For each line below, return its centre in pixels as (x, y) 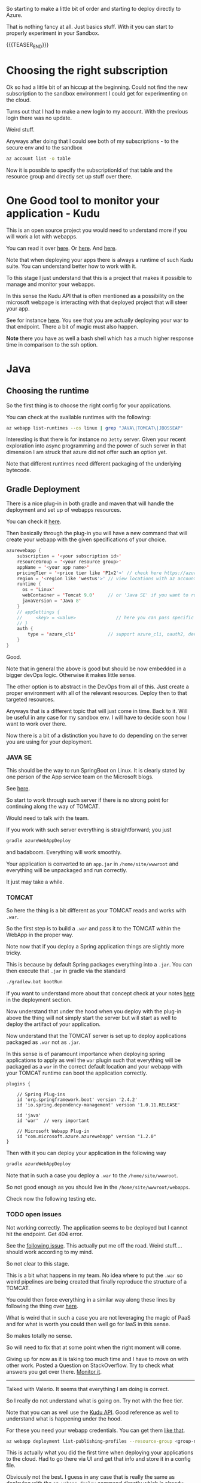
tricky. (14, 953)
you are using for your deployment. (49, 742)
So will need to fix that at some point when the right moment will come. (94, 1347)
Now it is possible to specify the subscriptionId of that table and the (90, 170)
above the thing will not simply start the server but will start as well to (92, 1018)
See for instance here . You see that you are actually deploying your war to (98, 320)
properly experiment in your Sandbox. (53, 33)
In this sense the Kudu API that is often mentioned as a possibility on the (95, 296)
